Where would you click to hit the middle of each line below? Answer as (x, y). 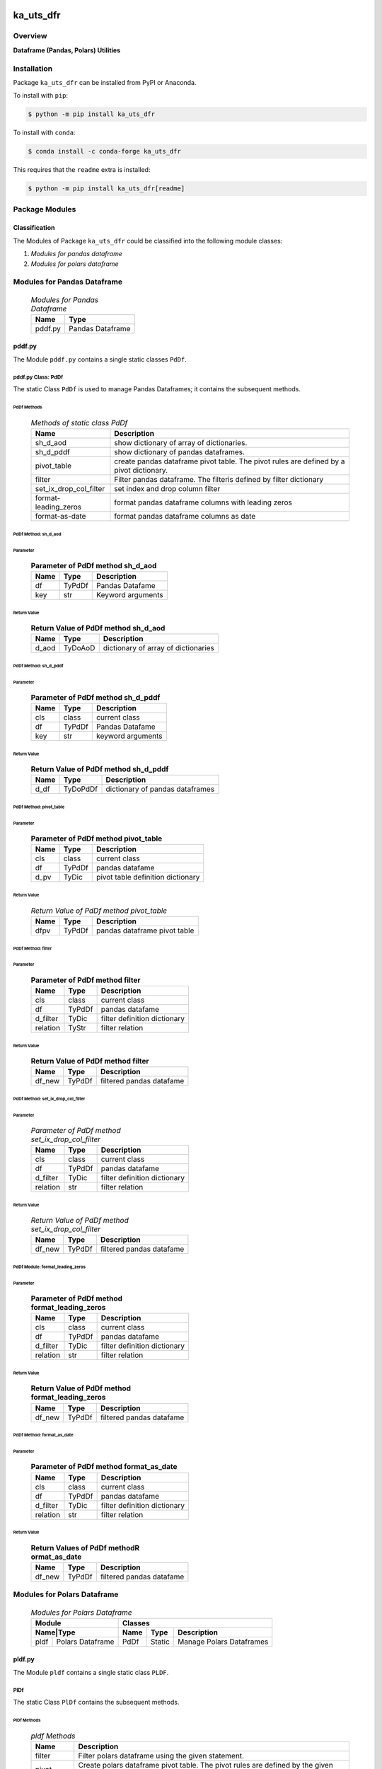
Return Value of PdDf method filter (90, 1061)
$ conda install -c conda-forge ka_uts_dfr (105, 151)
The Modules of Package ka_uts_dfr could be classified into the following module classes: (148, 241)
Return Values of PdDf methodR (85, 1548)
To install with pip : (41, 96)
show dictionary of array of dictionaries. (181, 442)
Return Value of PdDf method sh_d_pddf (100, 769)
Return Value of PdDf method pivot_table (99, 911)
